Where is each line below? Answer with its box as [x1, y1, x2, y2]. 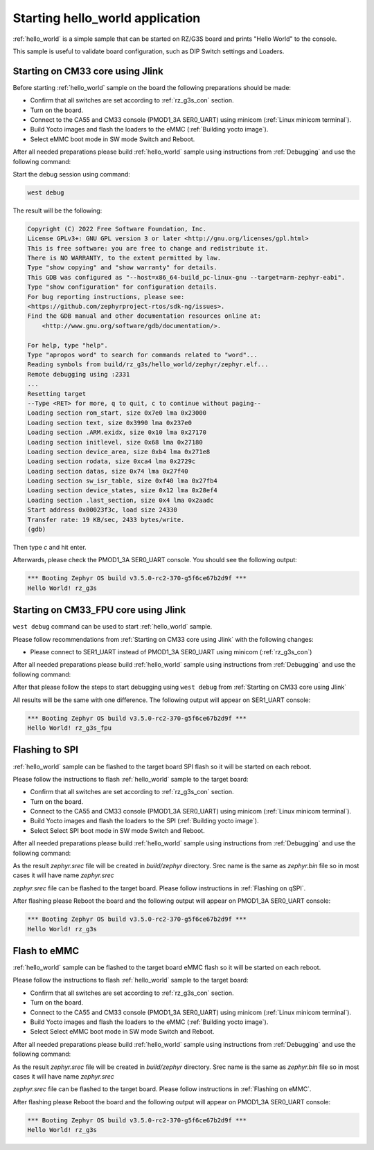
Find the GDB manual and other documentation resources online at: [27, 312, 262, 320]
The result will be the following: [12, 206, 103, 215]
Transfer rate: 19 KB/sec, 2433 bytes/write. [27, 516, 185, 523]
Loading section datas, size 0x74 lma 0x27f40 [27, 467, 188, 475]
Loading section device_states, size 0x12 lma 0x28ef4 [27, 487, 217, 494]
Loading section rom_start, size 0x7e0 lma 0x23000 [27, 409, 207, 417]
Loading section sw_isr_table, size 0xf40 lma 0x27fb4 [27, 477, 217, 485]
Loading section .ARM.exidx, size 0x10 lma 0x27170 [27, 429, 207, 436]
